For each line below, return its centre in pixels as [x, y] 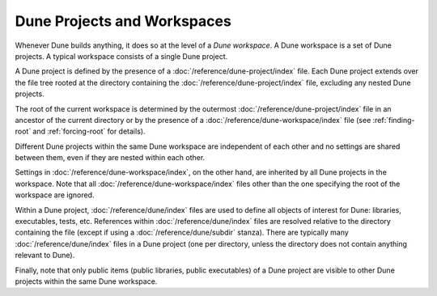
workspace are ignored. [55, 195]
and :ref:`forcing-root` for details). [89, 131]
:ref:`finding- [394, 120]
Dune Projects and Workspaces [123, 21]
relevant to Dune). [45, 256]
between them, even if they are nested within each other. [110, 158]
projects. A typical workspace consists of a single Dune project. [121, 56]
